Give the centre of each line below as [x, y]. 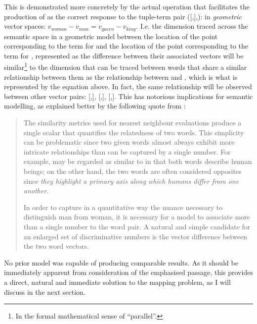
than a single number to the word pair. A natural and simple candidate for [137, 226]
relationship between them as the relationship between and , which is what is [121, 77]
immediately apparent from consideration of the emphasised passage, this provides [128, 272]
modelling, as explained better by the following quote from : [95, 106]
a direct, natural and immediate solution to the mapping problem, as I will [117, 282]
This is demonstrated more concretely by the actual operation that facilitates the [127, 6]
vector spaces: [25, 26]
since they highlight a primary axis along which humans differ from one [131, 181]
